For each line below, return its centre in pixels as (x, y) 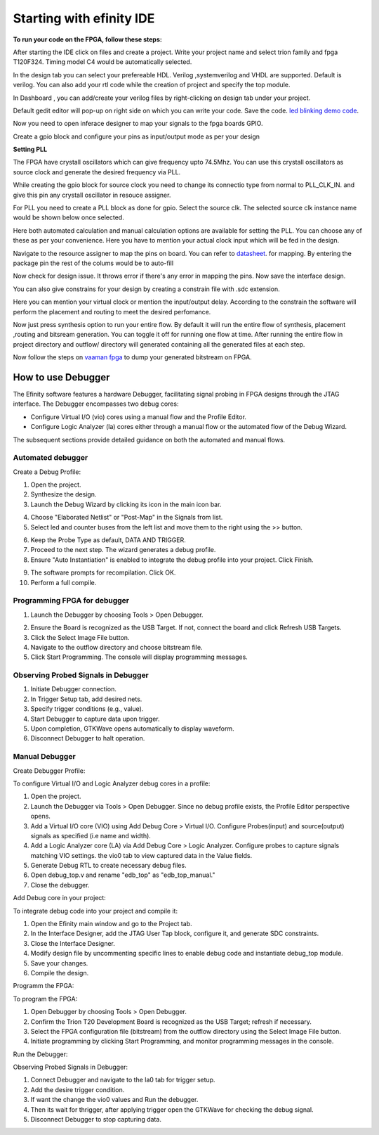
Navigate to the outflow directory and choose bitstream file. (117, 647)
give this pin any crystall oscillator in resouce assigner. (92, 195)
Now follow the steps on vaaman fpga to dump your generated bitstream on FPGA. (132, 357)
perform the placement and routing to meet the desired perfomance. (112, 312)
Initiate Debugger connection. (74, 689)
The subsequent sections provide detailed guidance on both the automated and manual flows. (149, 440)
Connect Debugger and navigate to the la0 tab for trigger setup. (123, 1080)
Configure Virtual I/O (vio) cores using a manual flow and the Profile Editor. (139, 417)
